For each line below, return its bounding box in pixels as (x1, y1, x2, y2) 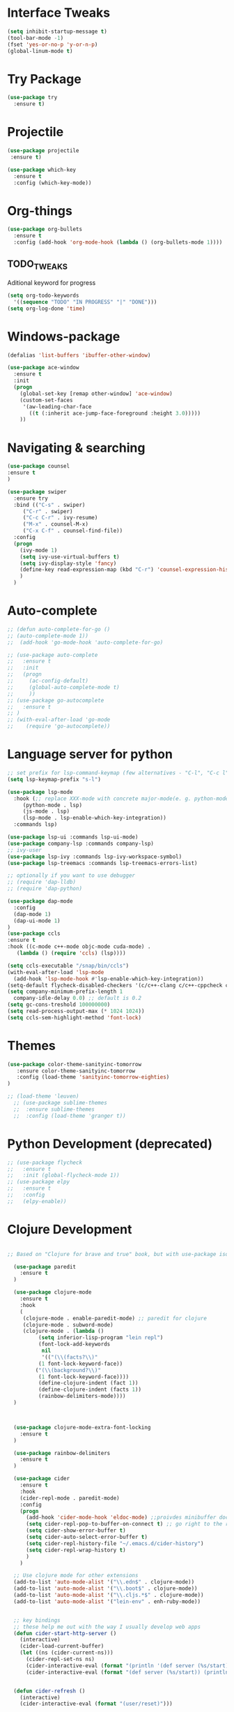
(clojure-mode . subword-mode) (22, 1321, 114, 1328)
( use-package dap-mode (7, 898, 73, 905)
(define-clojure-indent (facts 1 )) (38, 1386, 141, 1394)
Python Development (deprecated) (7, 1136, 212, 1151)
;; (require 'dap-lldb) (7, 878, 77, 886)
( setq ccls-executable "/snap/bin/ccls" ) (7, 962, 130, 969)
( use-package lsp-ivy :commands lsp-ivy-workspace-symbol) (7, 853, 182, 860)
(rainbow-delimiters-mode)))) (38, 1393, 127, 1400)
